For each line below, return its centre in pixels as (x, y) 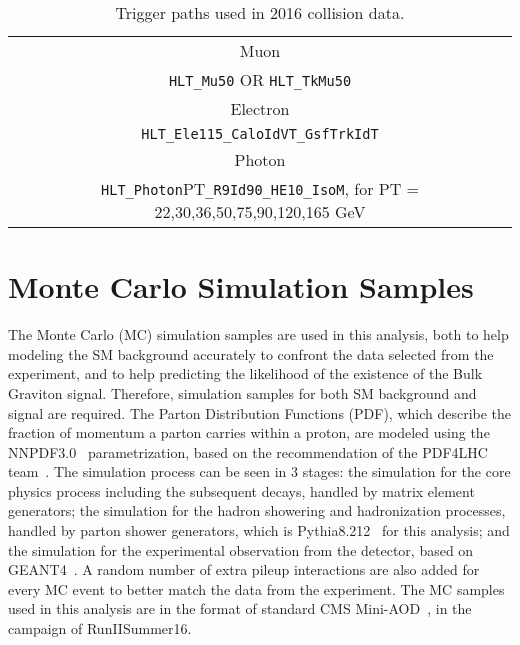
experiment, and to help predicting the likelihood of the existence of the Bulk (245, 373)
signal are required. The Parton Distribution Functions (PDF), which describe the (260, 412)
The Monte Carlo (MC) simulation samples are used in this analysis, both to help (258, 334)
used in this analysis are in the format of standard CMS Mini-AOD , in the (240, 608)
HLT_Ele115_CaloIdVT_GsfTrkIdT (260, 134)
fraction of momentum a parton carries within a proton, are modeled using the (249, 432)
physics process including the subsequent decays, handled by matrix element (241, 490)
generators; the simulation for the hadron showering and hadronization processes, (257, 510)
